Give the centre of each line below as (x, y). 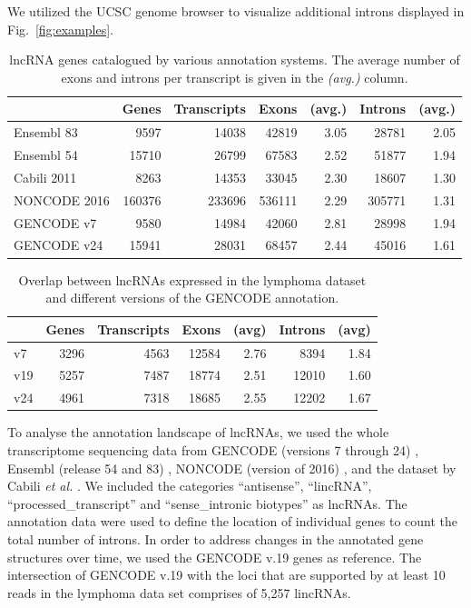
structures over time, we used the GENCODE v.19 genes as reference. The (215, 557)
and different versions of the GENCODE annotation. (192, 298)
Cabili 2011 (45, 177)
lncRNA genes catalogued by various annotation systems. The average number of (235, 60)
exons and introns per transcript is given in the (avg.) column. (235, 77)
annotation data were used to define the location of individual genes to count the (233, 521)
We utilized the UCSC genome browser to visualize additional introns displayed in (236, 11)
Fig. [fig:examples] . (60, 29)
